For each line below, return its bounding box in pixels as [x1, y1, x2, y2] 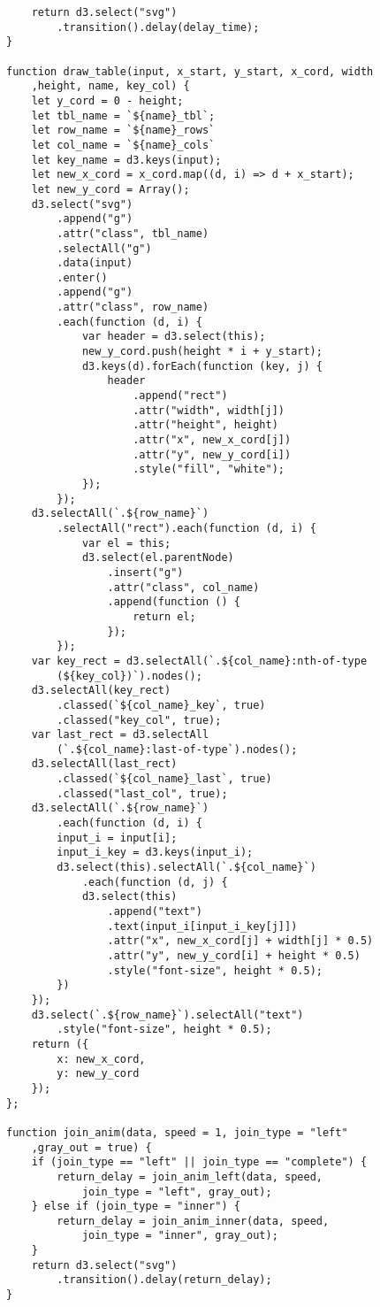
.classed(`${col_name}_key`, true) [57, 698, 266, 711]
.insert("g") [107, 565, 184, 579]
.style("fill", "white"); [133, 463, 285, 476]
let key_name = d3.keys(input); [31, 153, 222, 166]
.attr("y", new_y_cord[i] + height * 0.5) [107, 949, 361, 962]
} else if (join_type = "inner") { [31, 1200, 240, 1213]
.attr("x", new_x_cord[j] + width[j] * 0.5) [107, 934, 374, 948]
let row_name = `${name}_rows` [31, 124, 216, 137]
